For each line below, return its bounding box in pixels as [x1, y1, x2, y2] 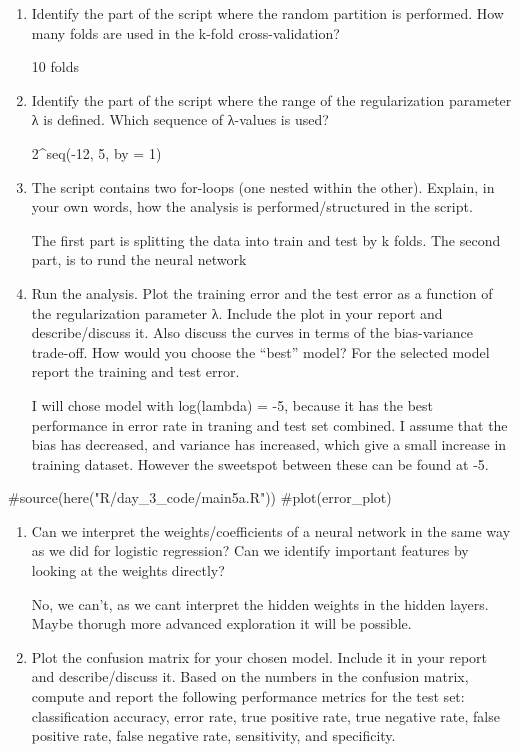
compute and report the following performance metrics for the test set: [31, 686, 465, 707]
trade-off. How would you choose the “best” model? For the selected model [31, 341, 490, 362]
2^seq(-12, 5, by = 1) [31, 142, 162, 163]
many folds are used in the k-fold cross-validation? [31, 22, 340, 43]
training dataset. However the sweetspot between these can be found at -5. [31, 453, 489, 474]
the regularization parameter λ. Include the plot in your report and [31, 302, 443, 323]
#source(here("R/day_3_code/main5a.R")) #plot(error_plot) [8, 487, 392, 508]
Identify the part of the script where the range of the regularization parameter [31, 89, 512, 110]
